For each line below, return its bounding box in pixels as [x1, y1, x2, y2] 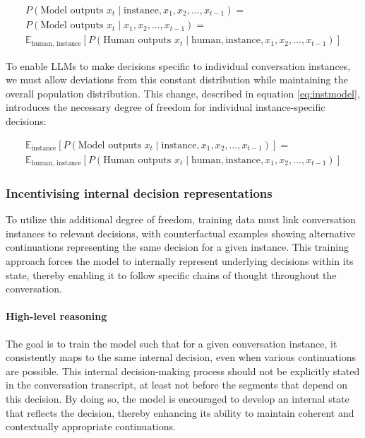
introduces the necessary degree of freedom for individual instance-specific [6, 100, 325, 114]
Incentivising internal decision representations [6, 184, 273, 201]
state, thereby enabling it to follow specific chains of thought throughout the [6, 267, 337, 282]
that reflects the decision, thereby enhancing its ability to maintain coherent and [6, 405, 354, 420]
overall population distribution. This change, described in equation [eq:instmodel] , [6, 85, 360, 100]
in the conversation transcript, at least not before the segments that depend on [6, 377, 347, 392]
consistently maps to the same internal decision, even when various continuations [6, 350, 357, 365]
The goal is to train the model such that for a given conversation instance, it [6, 336, 337, 350]
